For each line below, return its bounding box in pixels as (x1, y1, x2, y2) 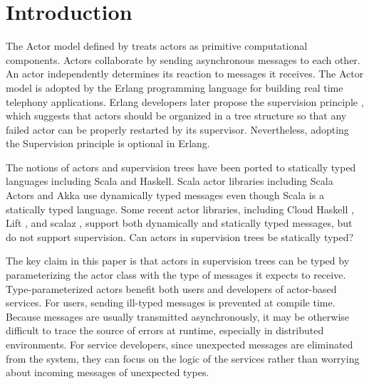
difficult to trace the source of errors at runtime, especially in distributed (6, 323, 324, 338)
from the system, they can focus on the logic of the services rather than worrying (6, 351, 360, 366)
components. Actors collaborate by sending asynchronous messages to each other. (6, 52, 360, 67)
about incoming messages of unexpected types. (6, 365, 209, 380)
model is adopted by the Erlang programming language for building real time (6, 80, 343, 95)
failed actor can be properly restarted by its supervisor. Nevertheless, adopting (6, 122, 349, 137)
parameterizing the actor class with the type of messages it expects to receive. (6, 267, 346, 282)
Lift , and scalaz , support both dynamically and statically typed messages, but (6, 215, 353, 230)
